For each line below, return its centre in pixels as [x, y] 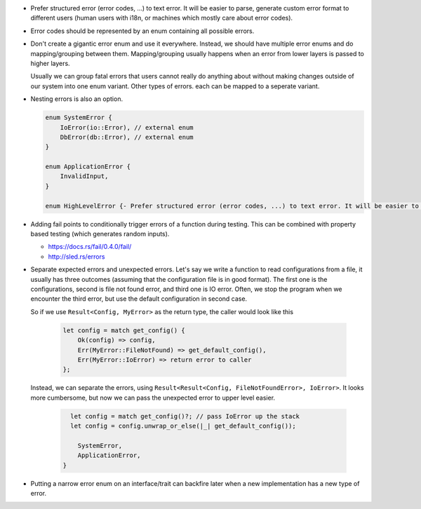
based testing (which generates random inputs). [100, 234]
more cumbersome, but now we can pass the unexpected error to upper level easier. [153, 398]
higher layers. [50, 63]
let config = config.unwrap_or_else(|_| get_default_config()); [183, 426]
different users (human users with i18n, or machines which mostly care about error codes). [162, 18]
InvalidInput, [84, 176]
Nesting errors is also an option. [76, 99]
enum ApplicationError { [88, 167]
